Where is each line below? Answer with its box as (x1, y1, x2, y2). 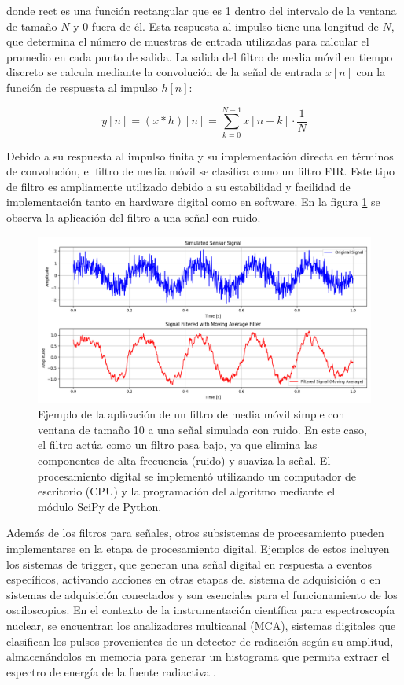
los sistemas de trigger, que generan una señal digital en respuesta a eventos (6, 555, 373, 572)
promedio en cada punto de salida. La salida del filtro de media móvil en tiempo (6, 48, 393, 64)
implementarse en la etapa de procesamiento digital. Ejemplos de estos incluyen (6, 540, 390, 556)
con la (356, 64, 386, 80)
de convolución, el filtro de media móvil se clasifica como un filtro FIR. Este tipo (6, 163, 395, 179)
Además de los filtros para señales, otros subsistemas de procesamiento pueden (6, 525, 384, 541)
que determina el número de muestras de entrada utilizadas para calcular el (6, 33, 369, 50)
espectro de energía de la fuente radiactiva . (6, 663, 216, 679)
